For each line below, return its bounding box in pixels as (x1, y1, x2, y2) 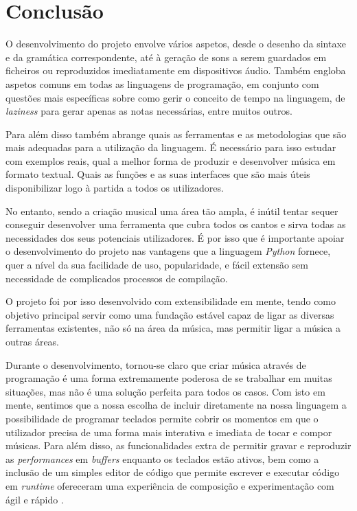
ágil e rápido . (5, 492, 64, 506)
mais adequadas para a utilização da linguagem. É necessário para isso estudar (5, 140, 336, 155)
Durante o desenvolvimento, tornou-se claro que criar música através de (5, 357, 306, 372)
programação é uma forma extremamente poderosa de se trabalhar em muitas (5, 371, 332, 385)
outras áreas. (5, 334, 60, 348)
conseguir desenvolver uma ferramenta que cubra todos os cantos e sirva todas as (5, 217, 346, 231)
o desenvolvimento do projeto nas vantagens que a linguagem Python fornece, (5, 244, 331, 258)
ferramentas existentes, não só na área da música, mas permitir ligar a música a (5, 321, 341, 335)
